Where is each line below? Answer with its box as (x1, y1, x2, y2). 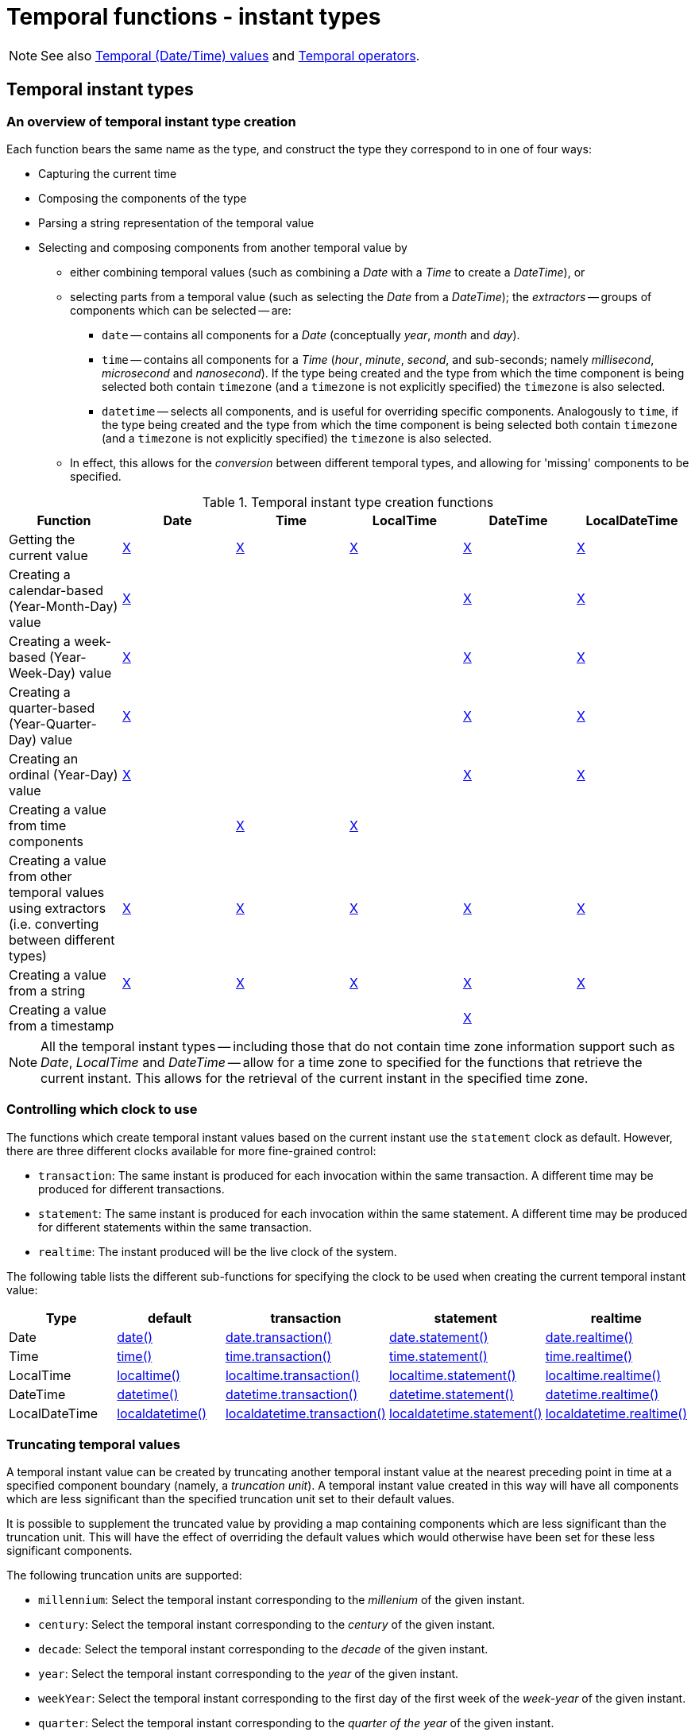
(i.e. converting (9, 915, 99, 932)
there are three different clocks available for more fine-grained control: (6, 1143, 376, 1158)
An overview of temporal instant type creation (6, 113, 296, 130)
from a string (9, 982, 86, 999)
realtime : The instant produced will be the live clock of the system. (38, 1244, 397, 1258)
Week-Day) (9, 664, 76, 681)
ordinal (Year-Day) (9, 766, 118, 783)
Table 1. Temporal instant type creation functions (202, 493, 494, 510)
